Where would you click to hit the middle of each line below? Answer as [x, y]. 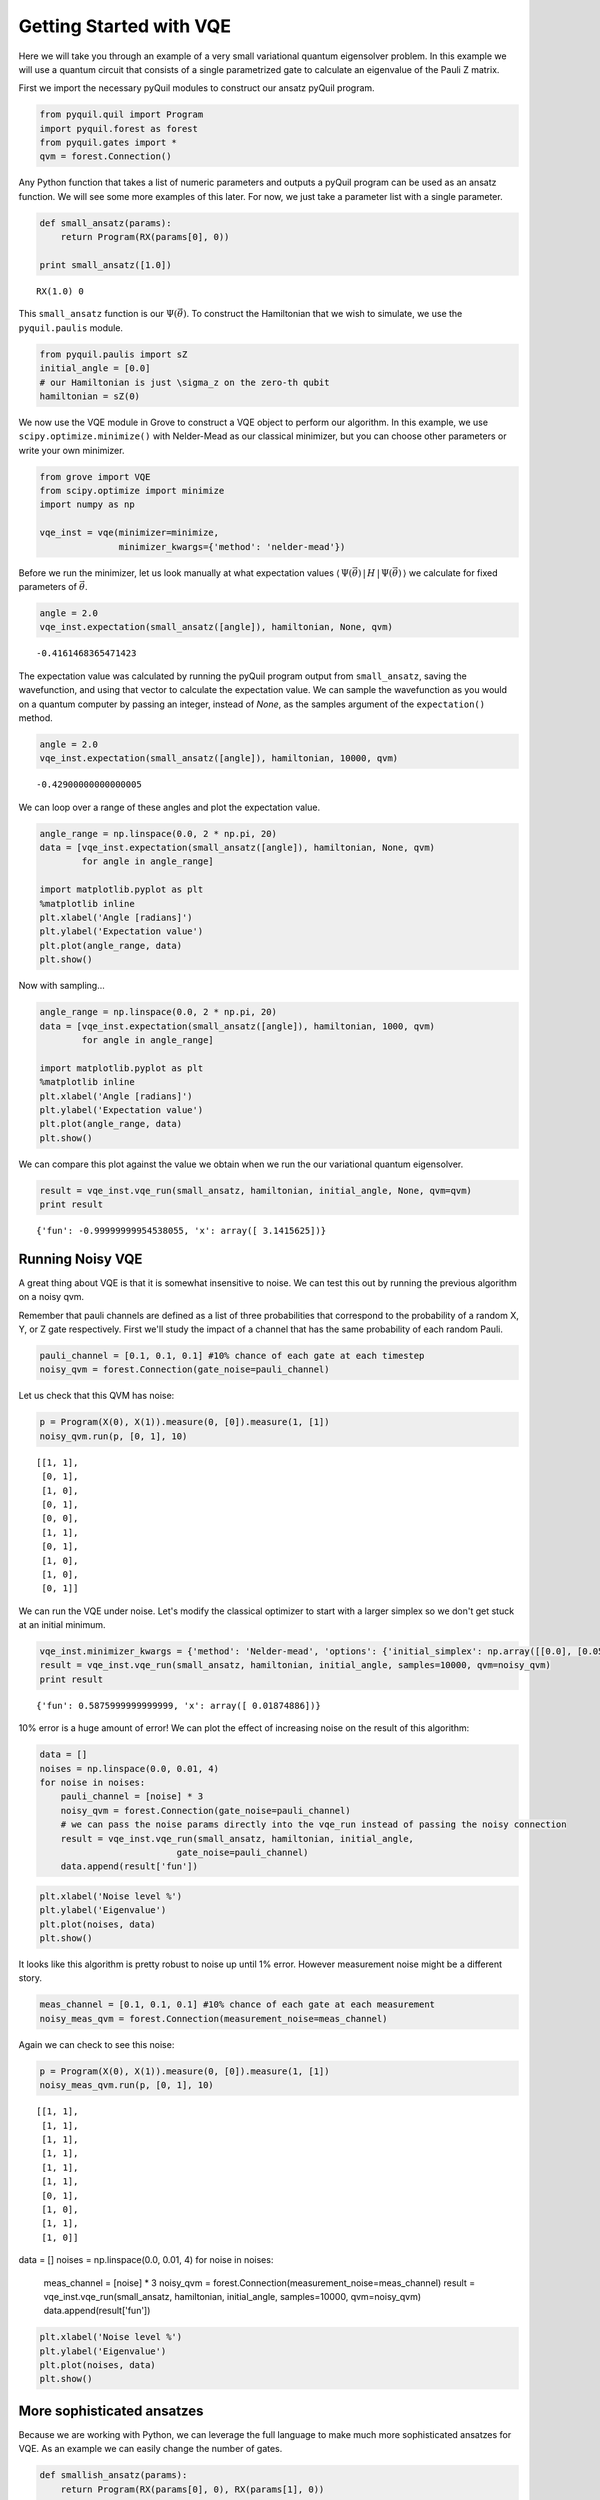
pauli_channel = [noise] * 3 [132, 1796]
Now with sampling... [61, 986]
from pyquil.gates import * [108, 143]
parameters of [47, 587]
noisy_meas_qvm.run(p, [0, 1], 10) [126, 2085]
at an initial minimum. [62, 1625]
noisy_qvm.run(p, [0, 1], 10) [113, 1436]
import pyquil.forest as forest [119, 128]
